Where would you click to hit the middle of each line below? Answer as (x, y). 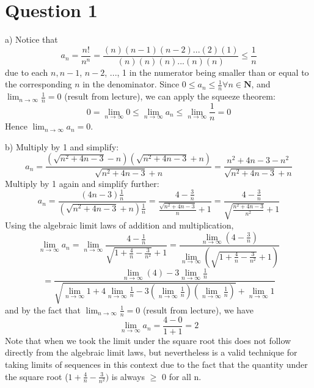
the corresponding (38, 84)
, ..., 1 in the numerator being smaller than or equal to (207, 72)
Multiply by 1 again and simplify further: (82, 183)
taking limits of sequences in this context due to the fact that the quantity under (156, 364)
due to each (27, 72)
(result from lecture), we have (198, 309)
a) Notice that (31, 39)
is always (128, 376)
